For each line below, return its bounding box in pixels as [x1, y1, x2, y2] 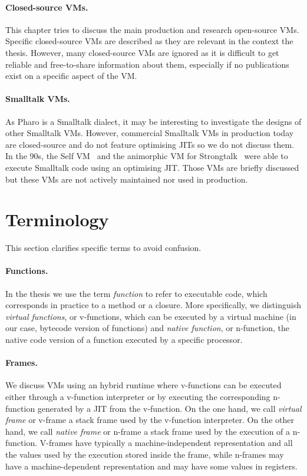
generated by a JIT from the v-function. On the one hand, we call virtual [37, 402, 302, 414]
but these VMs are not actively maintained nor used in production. [5, 173, 248, 185]
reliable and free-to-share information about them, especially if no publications [5, 58, 289, 70]
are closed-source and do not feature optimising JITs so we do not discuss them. [5, 138, 295, 150]
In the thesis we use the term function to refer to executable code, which [5, 287, 268, 299]
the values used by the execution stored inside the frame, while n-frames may [5, 448, 284, 460]
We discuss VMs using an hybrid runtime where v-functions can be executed [5, 379, 282, 391]
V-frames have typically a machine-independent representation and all [39, 437, 293, 449]
